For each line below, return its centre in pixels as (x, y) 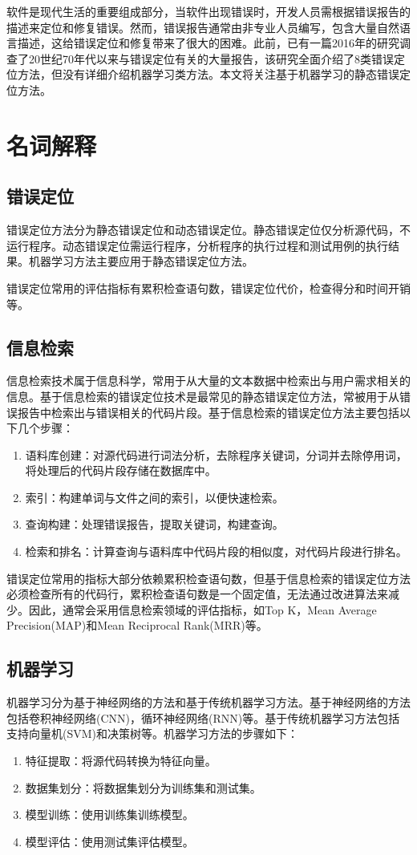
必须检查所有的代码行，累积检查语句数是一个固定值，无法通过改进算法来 (197, 594)
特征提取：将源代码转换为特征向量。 (121, 761)
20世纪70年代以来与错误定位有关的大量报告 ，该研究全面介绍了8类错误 (211, 58)
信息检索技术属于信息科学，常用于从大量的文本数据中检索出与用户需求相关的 (208, 381)
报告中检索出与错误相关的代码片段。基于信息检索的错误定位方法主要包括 (208, 412)
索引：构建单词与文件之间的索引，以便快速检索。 (154, 497)
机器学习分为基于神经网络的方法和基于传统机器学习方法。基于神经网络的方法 (208, 702)
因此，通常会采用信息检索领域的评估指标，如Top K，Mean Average (202, 609)
